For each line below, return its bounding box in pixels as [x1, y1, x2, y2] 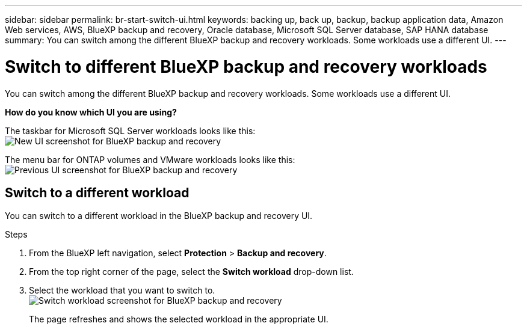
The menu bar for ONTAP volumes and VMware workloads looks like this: [5, 154, 295, 165]
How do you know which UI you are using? [5, 106, 177, 117]
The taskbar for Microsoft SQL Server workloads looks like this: [5, 125, 256, 136]
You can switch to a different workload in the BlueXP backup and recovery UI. [5, 211, 313, 221]
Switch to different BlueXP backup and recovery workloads [5, 56, 487, 77]
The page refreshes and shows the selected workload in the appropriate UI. [29, 314, 328, 325]
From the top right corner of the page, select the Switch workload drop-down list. [29, 266, 354, 277]
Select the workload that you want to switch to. [29, 285, 215, 296]
